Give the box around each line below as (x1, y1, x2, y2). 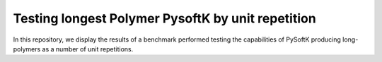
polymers (13, 44, 41, 53)
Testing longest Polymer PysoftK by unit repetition (13, 11, 316, 26)
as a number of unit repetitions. (42, 44, 134, 53)
